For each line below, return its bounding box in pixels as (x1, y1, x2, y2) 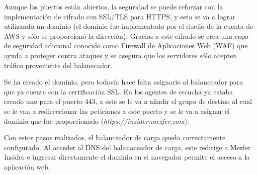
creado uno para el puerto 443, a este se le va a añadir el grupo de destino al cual (4, 96, 252, 106)
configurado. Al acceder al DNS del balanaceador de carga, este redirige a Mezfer (4, 142, 251, 152)
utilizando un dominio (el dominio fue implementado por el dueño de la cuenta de (4, 21, 253, 31)
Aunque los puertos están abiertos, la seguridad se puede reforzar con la (4, 1, 223, 11)
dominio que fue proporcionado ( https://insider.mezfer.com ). (4, 115, 189, 126)
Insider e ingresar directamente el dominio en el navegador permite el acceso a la (4, 152, 250, 162)
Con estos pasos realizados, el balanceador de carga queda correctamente (4, 132, 226, 143)
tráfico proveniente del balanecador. (4, 60, 112, 70)
